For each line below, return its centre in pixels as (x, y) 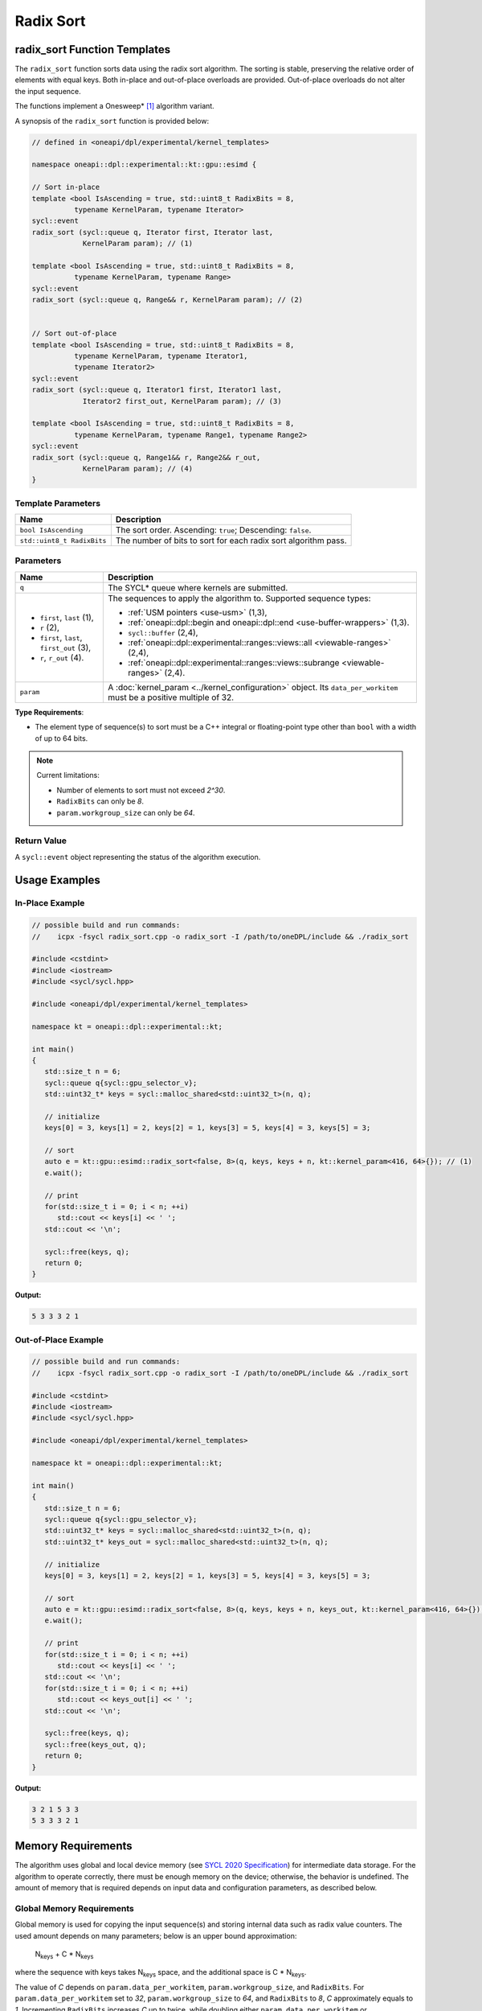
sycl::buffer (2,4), (163, 632)
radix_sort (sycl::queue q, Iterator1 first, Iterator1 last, (157, 390)
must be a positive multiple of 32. (171, 697)
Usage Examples (57, 880)
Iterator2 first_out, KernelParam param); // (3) (182, 401)
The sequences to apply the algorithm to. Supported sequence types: (239, 598)
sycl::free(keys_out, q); (96, 1744)
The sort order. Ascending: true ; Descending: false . (213, 530)
